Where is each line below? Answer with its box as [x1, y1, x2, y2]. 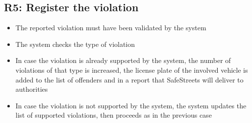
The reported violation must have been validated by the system [15, 22, 206, 33]
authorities [15, 84, 48, 94]
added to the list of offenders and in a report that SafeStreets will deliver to [15, 74, 244, 84]
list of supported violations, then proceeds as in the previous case [15, 110, 212, 120]
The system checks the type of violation [15, 39, 135, 49]
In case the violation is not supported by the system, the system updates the [15, 100, 247, 110]
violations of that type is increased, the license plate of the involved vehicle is [15, 64, 248, 75]
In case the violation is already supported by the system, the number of [15, 55, 231, 65]
